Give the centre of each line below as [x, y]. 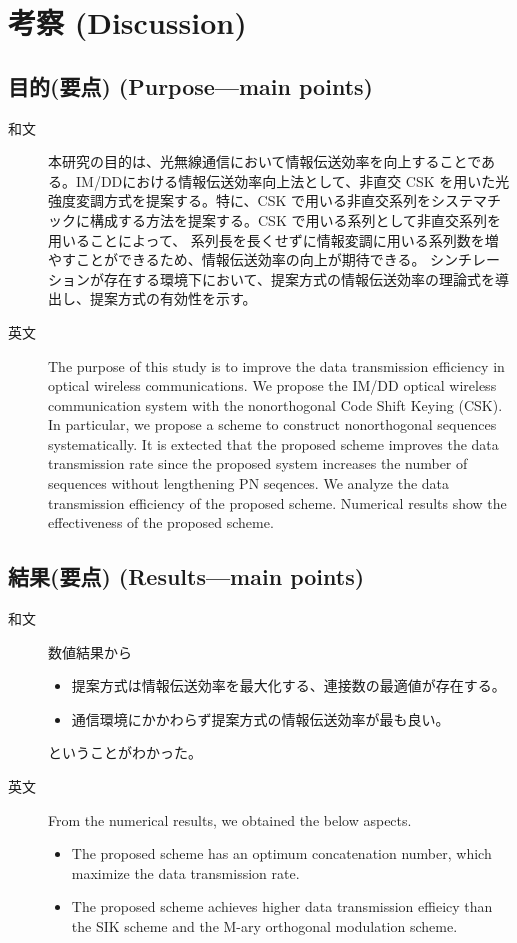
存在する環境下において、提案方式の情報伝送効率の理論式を [299, 278]
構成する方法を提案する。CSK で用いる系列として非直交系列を [295, 219]
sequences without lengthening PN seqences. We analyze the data [249, 483]
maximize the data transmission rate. [185, 872]
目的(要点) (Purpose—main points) [190, 85]
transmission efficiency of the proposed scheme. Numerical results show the [277, 502]
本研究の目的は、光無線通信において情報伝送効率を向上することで [265, 161]
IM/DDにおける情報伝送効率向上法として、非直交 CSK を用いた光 [292, 180]
